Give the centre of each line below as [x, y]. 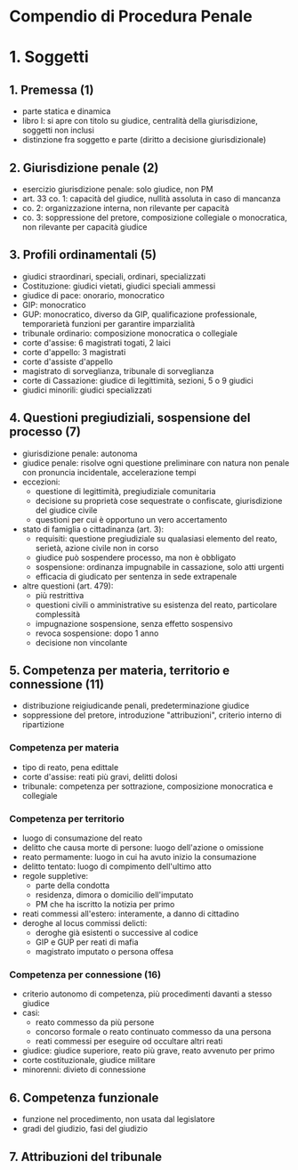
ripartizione [43, 725]
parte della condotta [72, 886]
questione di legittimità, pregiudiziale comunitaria [125, 491]
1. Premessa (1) [52, 89]
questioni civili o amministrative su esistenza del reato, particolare [156, 605]
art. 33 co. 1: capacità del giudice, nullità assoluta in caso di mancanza [151, 199]
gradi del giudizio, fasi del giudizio [85, 1129]
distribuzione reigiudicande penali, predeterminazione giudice [136, 706]
